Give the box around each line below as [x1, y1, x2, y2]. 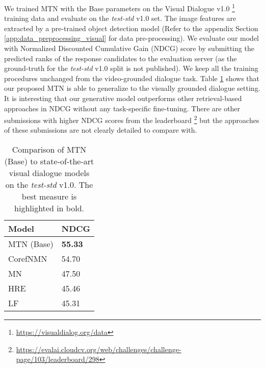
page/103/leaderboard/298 [16, 354, 99, 364]
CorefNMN [8, 253, 47, 265]
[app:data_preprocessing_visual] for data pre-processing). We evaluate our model [4, 33, 259, 43]
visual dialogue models [9, 167, 90, 179]
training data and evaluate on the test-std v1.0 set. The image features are [4, 13, 236, 23]
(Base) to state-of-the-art [4, 155, 94, 167]
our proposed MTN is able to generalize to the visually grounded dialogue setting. [4, 83, 260, 93]
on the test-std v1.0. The [5, 179, 93, 191]
